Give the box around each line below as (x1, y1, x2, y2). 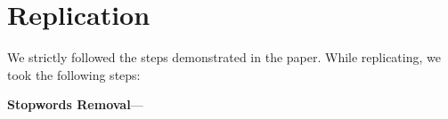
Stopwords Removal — (7, 95, 143, 114)
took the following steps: (7, 65, 141, 83)
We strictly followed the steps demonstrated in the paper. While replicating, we (7, 48, 441, 67)
